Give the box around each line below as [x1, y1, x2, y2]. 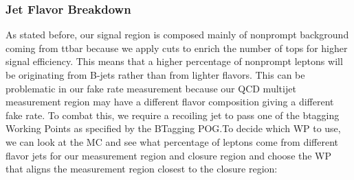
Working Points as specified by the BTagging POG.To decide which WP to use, [5, 121, 341, 136]
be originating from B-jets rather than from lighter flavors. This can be [5, 68, 305, 81]
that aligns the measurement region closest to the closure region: [5, 162, 278, 176]
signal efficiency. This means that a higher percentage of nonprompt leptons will [5, 54, 343, 68]
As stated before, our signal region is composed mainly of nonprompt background [5, 27, 349, 42]
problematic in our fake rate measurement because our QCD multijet [5, 81, 296, 95]
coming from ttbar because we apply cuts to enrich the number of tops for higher [5, 40, 348, 55]
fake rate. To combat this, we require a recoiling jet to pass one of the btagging [5, 107, 340, 122]
